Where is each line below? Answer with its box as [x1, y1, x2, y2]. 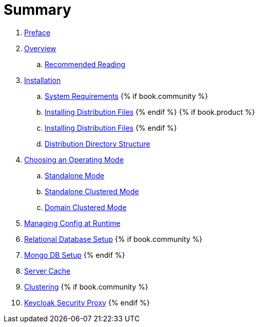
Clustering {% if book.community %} [24, 282, 148, 291]
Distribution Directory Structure [45, 139, 150, 148]
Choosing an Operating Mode [24, 155, 124, 164]
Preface [24, 28, 51, 37]
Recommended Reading [45, 59, 126, 69]
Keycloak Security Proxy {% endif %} [24, 298, 150, 307]
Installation [24, 75, 61, 85]
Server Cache [24, 266, 71, 275]
